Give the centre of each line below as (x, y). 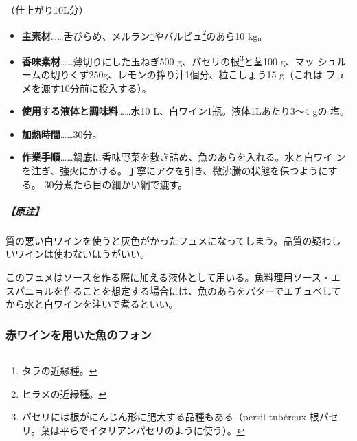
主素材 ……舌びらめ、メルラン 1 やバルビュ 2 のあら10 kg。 (145, 34)
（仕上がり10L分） (47, 10)
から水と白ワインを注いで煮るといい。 (92, 304)
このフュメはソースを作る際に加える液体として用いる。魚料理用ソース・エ (173, 277)
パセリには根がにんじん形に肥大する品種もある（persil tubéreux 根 (170, 417)
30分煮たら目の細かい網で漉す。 (116, 184)
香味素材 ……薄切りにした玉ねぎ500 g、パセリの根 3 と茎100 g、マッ (168, 60)
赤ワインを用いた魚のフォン (79, 334)
